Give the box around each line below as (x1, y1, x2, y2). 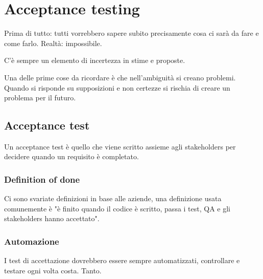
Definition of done (4, 173, 80, 185)
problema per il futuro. (4, 92, 76, 103)
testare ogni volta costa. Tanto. (4, 265, 102, 275)
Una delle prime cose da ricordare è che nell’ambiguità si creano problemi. (4, 72, 236, 82)
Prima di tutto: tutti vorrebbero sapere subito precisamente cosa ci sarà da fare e (4, 28, 259, 38)
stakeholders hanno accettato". (4, 213, 100, 224)
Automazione (4, 235, 59, 247)
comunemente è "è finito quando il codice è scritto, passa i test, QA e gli (4, 203, 231, 213)
